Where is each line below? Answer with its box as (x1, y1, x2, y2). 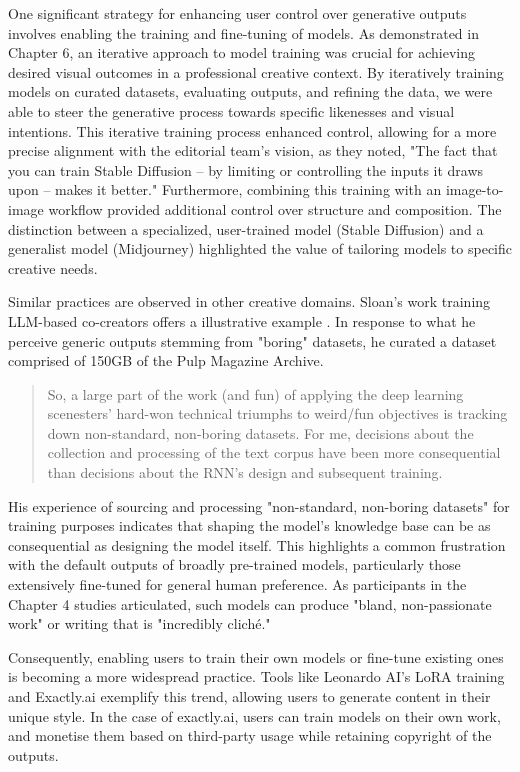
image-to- (445, 179, 504, 200)
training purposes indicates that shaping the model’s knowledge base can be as (8, 515, 491, 536)
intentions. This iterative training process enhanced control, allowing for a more (8, 120, 497, 141)
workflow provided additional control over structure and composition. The (48, 198, 502, 219)
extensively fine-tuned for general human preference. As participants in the (8, 574, 467, 595)
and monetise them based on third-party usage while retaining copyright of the (8, 725, 492, 746)
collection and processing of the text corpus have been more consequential (47, 442, 501, 463)
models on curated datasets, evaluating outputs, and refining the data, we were (8, 81, 493, 102)
